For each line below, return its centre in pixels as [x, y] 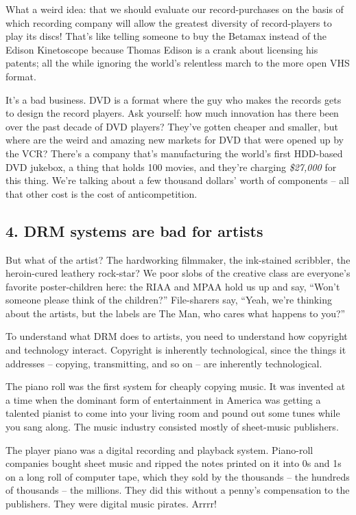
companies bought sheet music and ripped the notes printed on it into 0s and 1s [174, 463]
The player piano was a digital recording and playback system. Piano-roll [159, 449]
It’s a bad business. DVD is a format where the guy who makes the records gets [174, 99]
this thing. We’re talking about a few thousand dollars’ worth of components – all [177, 180]
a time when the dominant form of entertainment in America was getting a [163, 399]
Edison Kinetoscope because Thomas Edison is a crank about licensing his [162, 49]
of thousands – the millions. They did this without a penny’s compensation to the [178, 490]
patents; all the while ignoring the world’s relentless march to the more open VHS [178, 63]
